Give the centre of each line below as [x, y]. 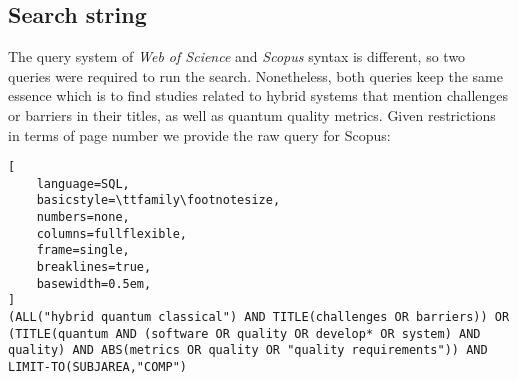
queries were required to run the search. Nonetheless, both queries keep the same [255, 75]
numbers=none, [83, 217]
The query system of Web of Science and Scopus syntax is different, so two [237, 56]
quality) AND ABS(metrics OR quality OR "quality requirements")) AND [248, 350]
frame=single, [83, 250]
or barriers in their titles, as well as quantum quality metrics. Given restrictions [252, 114]
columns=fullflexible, [111, 233]
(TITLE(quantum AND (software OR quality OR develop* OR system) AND [244, 333]
